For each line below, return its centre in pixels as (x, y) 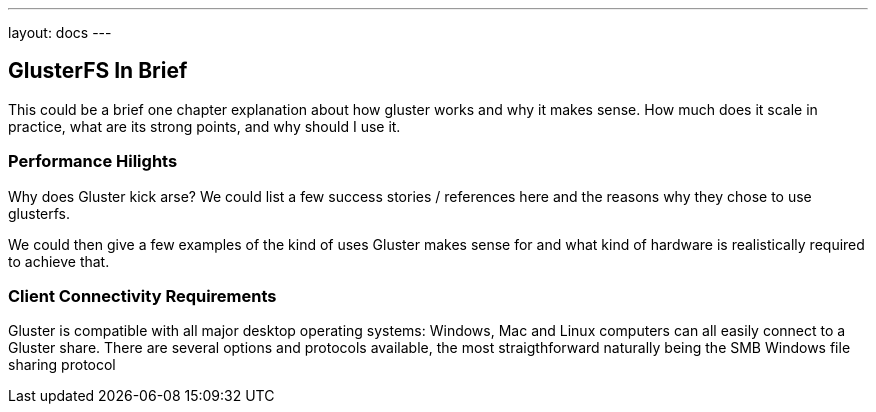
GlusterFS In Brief (98, 71)
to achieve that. (59, 261)
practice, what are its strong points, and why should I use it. (204, 126)
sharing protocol (62, 365)
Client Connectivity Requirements (142, 295)
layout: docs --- (60, 32)
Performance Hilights (93, 161)
